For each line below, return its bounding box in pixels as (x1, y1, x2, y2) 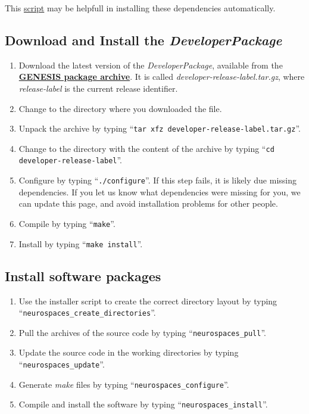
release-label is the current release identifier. (18, 82, 178, 94)
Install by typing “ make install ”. (18, 237, 143, 250)
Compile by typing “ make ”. (18, 217, 116, 229)
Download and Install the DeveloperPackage (5, 30, 282, 49)
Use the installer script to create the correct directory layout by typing (18, 294, 277, 307)
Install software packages (5, 266, 161, 285)
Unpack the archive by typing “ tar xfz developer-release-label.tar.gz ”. (18, 122, 301, 135)
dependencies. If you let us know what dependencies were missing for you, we (18, 185, 301, 198)
